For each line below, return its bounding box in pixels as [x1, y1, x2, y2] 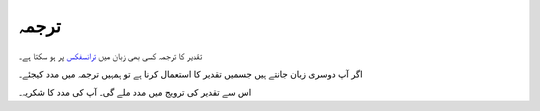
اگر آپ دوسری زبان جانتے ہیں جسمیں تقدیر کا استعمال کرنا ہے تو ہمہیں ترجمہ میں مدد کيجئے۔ [18, 68, 364, 80]
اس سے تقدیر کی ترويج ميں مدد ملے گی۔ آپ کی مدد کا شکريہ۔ [18, 86, 252, 99]
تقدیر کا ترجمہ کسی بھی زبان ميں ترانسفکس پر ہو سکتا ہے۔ [18, 50, 203, 62]
